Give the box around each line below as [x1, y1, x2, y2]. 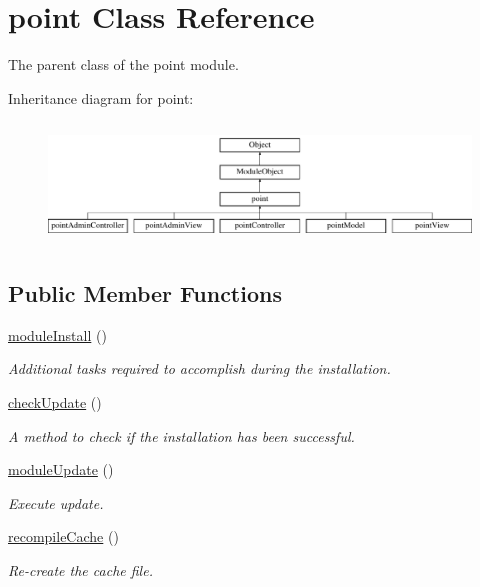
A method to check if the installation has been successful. [8, 425, 355, 446]
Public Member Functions [8, 277, 282, 308]
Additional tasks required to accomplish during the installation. [8, 358, 391, 379]
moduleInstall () [8, 324, 107, 345]
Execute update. [8, 492, 104, 513]
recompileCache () [8, 526, 119, 547]
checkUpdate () [8, 391, 102, 412]
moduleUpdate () [8, 459, 114, 480]
